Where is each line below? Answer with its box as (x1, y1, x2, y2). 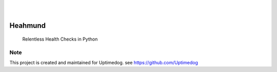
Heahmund (9, 21, 46, 30)
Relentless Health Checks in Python (22, 36, 98, 42)
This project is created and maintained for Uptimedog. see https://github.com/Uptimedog (9, 59, 199, 65)
